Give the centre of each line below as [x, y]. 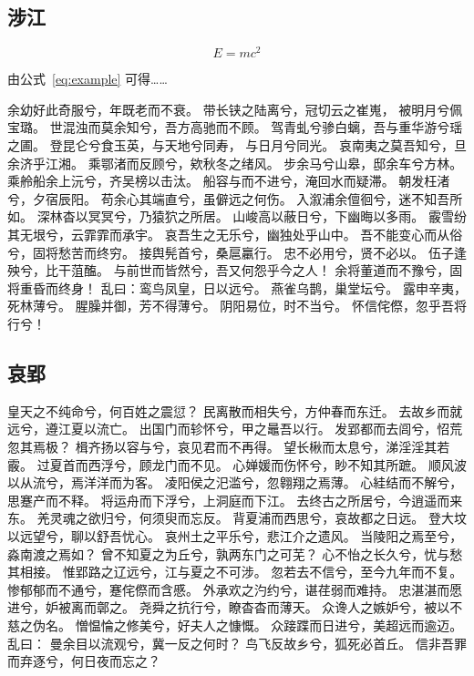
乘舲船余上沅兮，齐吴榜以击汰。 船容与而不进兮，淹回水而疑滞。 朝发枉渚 [229, 181]
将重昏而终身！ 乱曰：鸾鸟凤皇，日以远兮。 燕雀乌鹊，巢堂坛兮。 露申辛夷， [237, 287]
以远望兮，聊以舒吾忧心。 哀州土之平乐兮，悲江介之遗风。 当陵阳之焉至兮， [235, 535]
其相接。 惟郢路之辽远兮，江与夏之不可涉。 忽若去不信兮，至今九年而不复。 [235, 572]
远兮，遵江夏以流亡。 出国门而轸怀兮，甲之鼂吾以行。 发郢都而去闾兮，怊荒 [235, 429]
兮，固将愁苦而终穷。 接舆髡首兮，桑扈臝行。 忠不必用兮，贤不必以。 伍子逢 [237, 252]
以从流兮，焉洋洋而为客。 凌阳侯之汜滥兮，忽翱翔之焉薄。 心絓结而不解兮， [235, 482]
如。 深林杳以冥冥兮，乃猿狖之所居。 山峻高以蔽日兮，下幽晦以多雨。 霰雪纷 [237, 216]
